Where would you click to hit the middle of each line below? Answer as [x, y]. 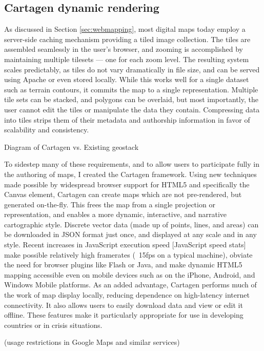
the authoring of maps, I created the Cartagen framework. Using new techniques [130, 174]
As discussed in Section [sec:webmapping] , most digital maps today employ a [125, 29]
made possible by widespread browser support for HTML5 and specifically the [127, 184]
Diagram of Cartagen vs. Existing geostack [72, 147]
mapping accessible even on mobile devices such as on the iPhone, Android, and [130, 274]
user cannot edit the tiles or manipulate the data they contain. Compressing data [132, 109]
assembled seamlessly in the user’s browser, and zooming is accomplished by [124, 49]
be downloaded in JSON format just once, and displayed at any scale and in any [130, 234]
